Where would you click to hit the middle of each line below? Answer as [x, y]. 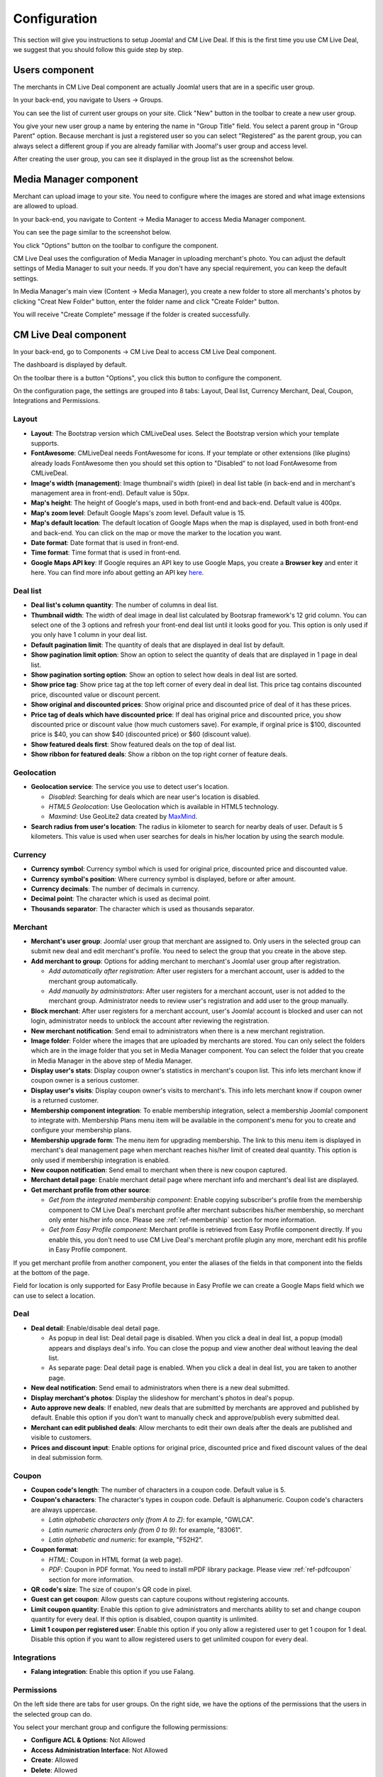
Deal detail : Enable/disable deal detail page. [95, 1328]
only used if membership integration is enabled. [100, 1160]
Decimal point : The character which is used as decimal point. [121, 898]
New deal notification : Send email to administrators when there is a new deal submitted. [160, 1388]
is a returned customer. [65, 1100]
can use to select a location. [54, 1295]
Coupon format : [55, 1550]
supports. [45, 443]
